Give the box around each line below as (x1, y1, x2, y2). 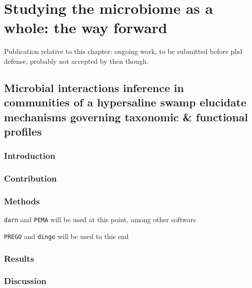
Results (4, 252, 34, 264)
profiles (4, 124, 42, 139)
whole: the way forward (4, 17, 167, 38)
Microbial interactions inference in (4, 80, 184, 95)
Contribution (4, 172, 57, 185)
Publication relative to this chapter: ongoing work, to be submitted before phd (4, 46, 243, 56)
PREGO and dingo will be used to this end (4, 231, 129, 241)
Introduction (4, 149, 55, 162)
